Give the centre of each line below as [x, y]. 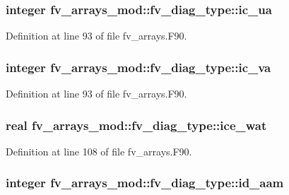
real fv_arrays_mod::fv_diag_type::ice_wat [136, 125]
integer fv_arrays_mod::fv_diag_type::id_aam [145, 183]
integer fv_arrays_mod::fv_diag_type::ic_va [138, 67]
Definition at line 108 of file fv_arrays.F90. [99, 151]
